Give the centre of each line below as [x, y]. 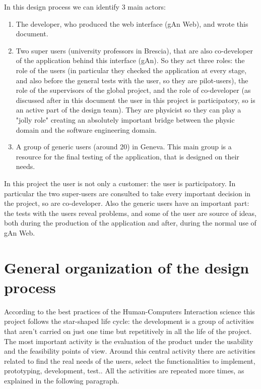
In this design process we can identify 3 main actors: [85, 7]
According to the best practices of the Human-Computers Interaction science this [129, 311]
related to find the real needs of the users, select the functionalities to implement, [130, 360]
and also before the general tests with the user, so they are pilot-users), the [132, 80]
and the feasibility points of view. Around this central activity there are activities [130, 351]
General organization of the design [127, 267]
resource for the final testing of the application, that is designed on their [127, 156]
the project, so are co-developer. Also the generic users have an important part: [127, 203]
